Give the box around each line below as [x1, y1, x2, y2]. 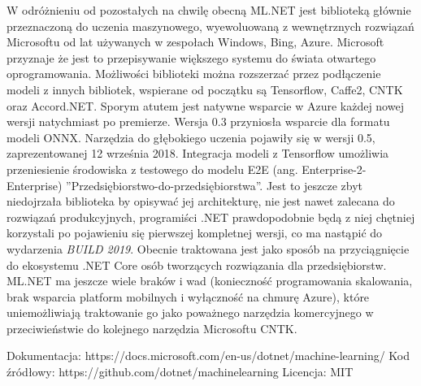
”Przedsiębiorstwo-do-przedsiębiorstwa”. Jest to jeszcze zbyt [66, 176, 363, 193]
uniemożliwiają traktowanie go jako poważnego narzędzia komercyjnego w [7, 304, 374, 321]
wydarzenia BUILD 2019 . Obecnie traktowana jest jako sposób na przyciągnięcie [7, 240, 410, 257]
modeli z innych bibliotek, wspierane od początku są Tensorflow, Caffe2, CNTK [7, 80, 403, 98]
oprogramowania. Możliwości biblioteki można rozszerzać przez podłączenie [7, 65, 381, 82]
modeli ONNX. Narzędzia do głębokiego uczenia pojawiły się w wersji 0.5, [7, 128, 375, 145]
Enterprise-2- [302, 160, 367, 177]
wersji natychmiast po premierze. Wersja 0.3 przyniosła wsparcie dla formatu [7, 113, 390, 130]
